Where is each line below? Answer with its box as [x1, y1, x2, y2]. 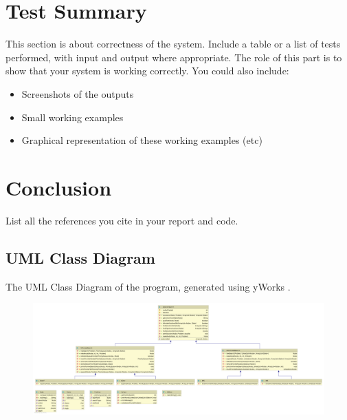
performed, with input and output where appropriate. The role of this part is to [5, 50, 342, 64]
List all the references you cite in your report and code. [5, 213, 238, 227]
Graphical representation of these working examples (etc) [21, 133, 262, 147]
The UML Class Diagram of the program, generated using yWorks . [5, 279, 291, 293]
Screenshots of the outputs [21, 86, 134, 101]
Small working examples [21, 109, 124, 124]
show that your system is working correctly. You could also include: [5, 63, 289, 78]
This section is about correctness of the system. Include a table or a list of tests [5, 36, 341, 51]
